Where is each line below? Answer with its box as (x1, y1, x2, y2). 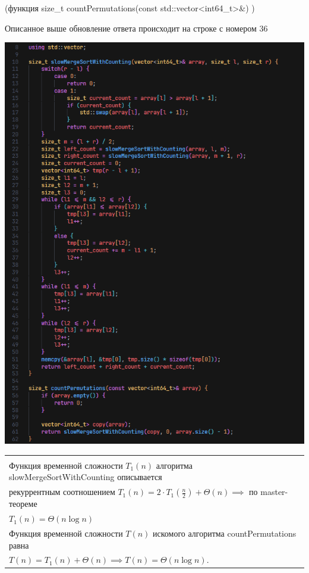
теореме (9, 497, 37, 510)
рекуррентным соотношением (9, 485, 115, 498)
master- (260, 485, 288, 498)
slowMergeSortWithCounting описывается (9, 471, 162, 483)
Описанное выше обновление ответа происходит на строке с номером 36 (5, 21, 268, 34)
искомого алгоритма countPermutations (153, 527, 297, 539)
